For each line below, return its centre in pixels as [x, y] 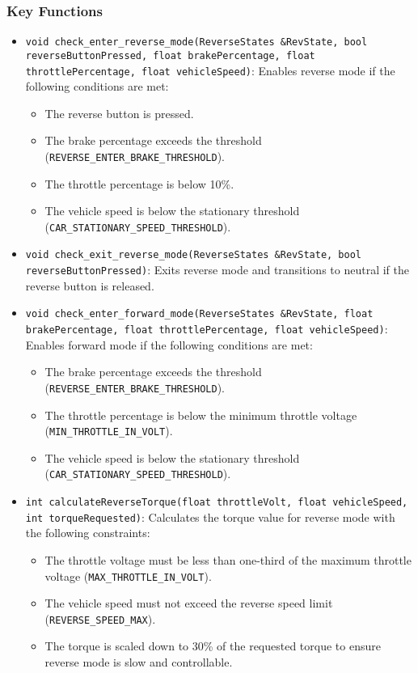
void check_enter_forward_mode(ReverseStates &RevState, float [199, 314]
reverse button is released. [90, 285]
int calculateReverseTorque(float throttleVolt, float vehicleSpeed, [217, 503]
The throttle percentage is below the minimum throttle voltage [201, 415]
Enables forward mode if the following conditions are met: [169, 344]
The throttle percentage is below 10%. [139, 183]
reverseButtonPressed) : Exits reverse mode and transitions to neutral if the [217, 270]
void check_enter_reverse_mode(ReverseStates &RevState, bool [196, 42]
